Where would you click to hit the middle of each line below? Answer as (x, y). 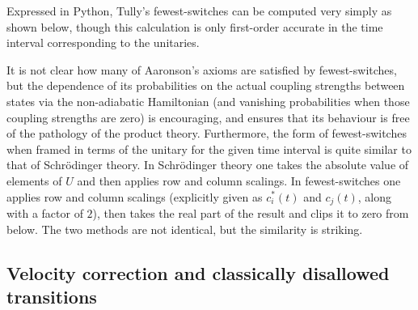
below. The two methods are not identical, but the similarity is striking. (185, 229)
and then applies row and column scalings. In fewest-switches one (239, 180)
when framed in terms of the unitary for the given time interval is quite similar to (209, 149)
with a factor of (45, 212)
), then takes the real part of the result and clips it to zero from (251, 212)
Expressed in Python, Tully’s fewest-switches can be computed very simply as (199, 11)
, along (375, 196)
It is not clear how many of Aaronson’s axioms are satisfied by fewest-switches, (202, 69)
